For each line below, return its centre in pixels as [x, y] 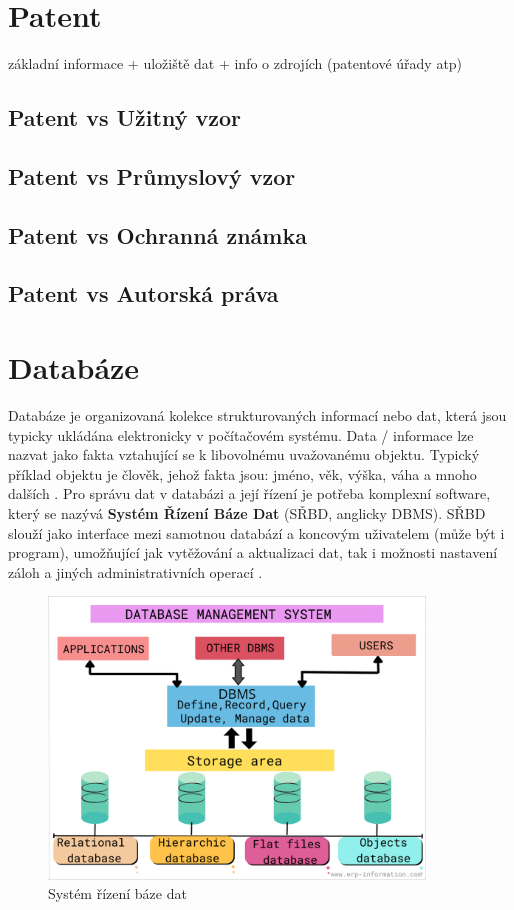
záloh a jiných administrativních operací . [135, 571]
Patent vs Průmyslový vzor [152, 175]
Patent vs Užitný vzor [124, 117]
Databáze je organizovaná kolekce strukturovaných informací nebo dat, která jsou [257, 414]
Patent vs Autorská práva [143, 293]
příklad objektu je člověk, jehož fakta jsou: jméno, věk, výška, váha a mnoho [242, 473]
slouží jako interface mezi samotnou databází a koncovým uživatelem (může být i [256, 532]
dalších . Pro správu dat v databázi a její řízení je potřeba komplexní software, [249, 493]
